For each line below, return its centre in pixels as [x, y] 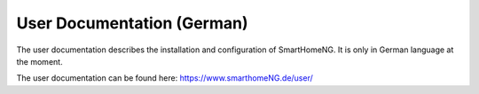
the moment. [39, 61]
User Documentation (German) [132, 23]
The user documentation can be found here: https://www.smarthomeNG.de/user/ [165, 78]
